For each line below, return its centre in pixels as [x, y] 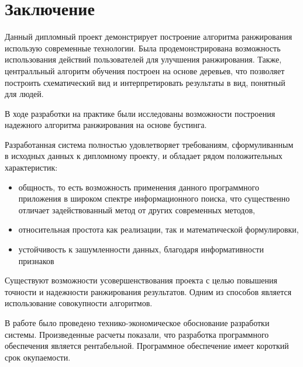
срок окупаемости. [38, 357]
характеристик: [31, 167]
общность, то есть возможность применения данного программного [139, 187]
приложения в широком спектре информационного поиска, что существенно [154, 198]
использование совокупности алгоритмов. [79, 303]
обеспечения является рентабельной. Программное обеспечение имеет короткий [147, 346]
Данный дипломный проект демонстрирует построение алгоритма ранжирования [149, 37]
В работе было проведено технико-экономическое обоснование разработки [137, 323]
